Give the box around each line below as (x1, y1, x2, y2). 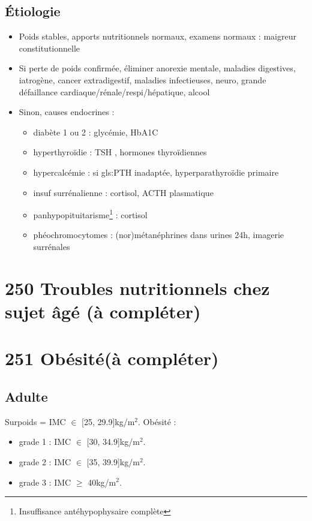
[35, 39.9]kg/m (86, 455, 140, 468)
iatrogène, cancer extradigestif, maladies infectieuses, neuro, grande (19, 73, 266, 86)
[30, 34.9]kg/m (86, 435, 140, 448)
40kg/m (88, 475, 116, 488)
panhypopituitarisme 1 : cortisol (33, 207, 148, 221)
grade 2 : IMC (19, 455, 71, 468)
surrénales (33, 240, 70, 252)
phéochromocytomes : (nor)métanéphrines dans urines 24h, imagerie (33, 228, 284, 241)
